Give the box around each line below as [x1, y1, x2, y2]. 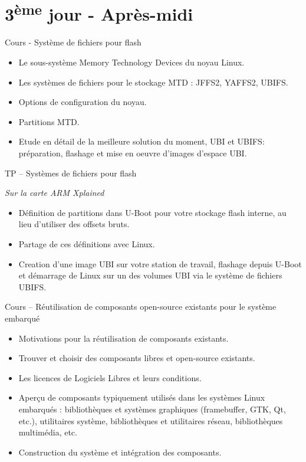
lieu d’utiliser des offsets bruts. [18, 218, 130, 230]
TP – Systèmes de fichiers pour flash [5, 166, 137, 179]
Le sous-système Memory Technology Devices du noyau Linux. [18, 56, 245, 68]
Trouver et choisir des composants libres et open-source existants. [18, 352, 255, 364]
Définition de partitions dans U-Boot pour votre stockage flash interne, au [18, 206, 287, 218]
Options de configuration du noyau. [18, 96, 147, 108]
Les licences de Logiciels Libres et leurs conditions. [18, 371, 202, 384]
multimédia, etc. [18, 426, 77, 438]
